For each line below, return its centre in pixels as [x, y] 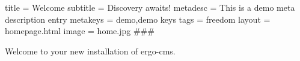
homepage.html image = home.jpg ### [80, 31]
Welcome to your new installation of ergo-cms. [90, 51]
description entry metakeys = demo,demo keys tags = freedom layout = [138, 19]
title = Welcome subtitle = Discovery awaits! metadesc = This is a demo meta [150, 7]
